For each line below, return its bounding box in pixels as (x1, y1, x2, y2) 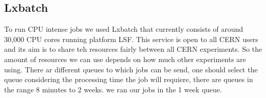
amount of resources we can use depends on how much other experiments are (4, 53, 246, 64)
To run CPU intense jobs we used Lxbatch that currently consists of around (4, 24, 243, 34)
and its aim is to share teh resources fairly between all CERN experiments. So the (4, 44, 262, 54)
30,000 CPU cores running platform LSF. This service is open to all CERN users (4, 33, 258, 44)
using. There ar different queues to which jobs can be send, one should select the (4, 64, 258, 74)
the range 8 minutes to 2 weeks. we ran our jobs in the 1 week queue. (4, 84, 222, 94)
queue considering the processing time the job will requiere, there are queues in (4, 74, 253, 85)
